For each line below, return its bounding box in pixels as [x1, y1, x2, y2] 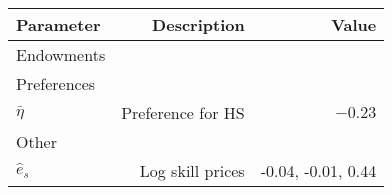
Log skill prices [139, 159, 245, 182]
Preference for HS [121, 101, 245, 124]
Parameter [16, 13, 101, 36]
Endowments [16, 43, 106, 66]
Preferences [16, 72, 96, 95]
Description [152, 13, 245, 36]
